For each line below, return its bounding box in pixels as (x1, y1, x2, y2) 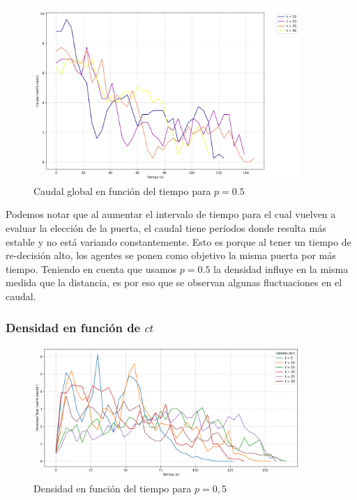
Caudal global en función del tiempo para (33, 183, 211, 198)
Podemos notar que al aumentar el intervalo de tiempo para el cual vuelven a (6, 207, 336, 221)
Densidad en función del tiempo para (33, 481, 192, 495)
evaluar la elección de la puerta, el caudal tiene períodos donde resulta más (6, 221, 326, 235)
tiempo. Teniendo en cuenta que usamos (6, 261, 177, 276)
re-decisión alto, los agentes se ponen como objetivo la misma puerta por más (6, 248, 336, 263)
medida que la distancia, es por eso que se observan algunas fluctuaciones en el (6, 275, 342, 290)
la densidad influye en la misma (213, 261, 349, 276)
